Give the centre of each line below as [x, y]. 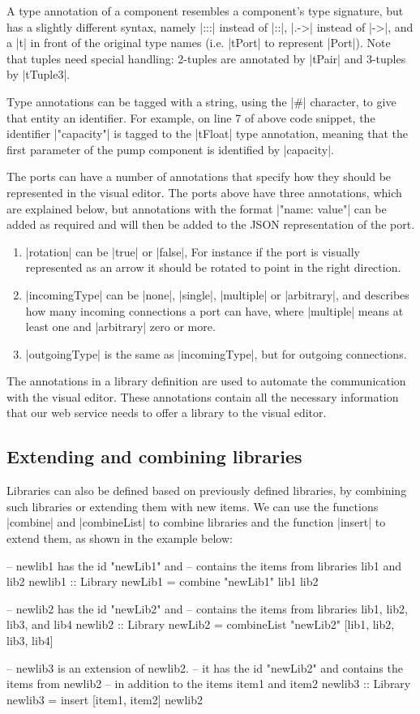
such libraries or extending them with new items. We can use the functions [193, 506]
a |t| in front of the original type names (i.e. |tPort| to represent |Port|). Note [199, 43]
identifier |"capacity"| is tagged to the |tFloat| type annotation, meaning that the [207, 133]
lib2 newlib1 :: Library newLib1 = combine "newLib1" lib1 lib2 [163, 581]
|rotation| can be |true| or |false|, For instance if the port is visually [193, 251]
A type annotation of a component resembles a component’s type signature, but [205, 11]
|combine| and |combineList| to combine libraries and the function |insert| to [196, 522]
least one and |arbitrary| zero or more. [120, 327]
